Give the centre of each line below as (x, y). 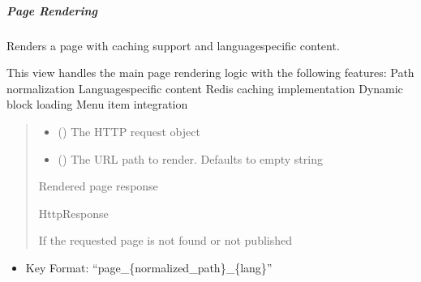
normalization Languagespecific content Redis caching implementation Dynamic (205, 88)
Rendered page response (98, 186)
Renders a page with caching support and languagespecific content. (173, 45)
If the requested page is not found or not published (165, 240)
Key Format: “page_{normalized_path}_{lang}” (149, 267)
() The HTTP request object (129, 131)
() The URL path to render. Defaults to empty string (190, 158)
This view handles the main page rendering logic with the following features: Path (210, 73)
